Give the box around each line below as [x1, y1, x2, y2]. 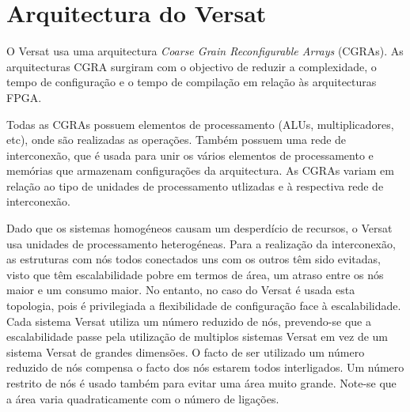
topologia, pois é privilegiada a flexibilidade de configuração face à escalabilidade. [6, 297, 401, 314]
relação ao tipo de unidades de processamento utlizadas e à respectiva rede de [6, 177, 384, 194]
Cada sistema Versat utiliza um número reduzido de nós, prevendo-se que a [6, 312, 371, 329]
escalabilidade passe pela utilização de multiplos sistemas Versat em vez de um [6, 328, 389, 345]
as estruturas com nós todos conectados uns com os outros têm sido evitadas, [6, 251, 382, 267]
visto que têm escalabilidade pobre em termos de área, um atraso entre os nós [6, 266, 384, 282]
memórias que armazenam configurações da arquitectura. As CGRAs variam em [6, 162, 394, 179]
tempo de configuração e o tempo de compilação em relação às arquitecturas [6, 74, 377, 90]
